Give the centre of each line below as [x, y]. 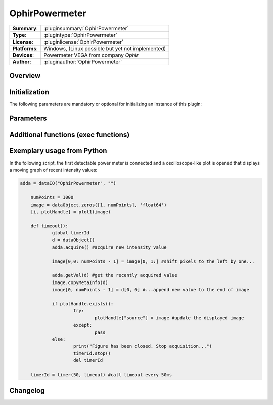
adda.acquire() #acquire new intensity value [109, 247]
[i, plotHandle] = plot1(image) [71, 212]
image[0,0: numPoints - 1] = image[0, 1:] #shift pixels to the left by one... [153, 261]
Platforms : [25, 48]
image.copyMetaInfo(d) [80, 282]
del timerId [88, 360]
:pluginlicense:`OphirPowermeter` [84, 42]
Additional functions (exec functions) [70, 134]
